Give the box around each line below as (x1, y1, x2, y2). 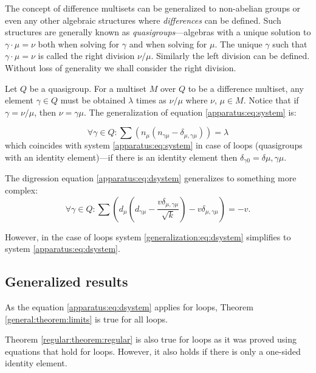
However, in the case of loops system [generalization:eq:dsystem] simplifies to (5, 230, 291, 243)
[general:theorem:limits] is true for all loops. (5, 312, 168, 325)
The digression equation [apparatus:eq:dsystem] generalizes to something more (5, 172, 297, 184)
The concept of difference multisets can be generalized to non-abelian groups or (5, 2, 301, 14)
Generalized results (5, 272, 128, 291)
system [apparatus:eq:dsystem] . (5, 242, 120, 255)
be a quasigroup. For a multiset (29, 82, 146, 94)
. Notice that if (243, 94, 299, 106)
